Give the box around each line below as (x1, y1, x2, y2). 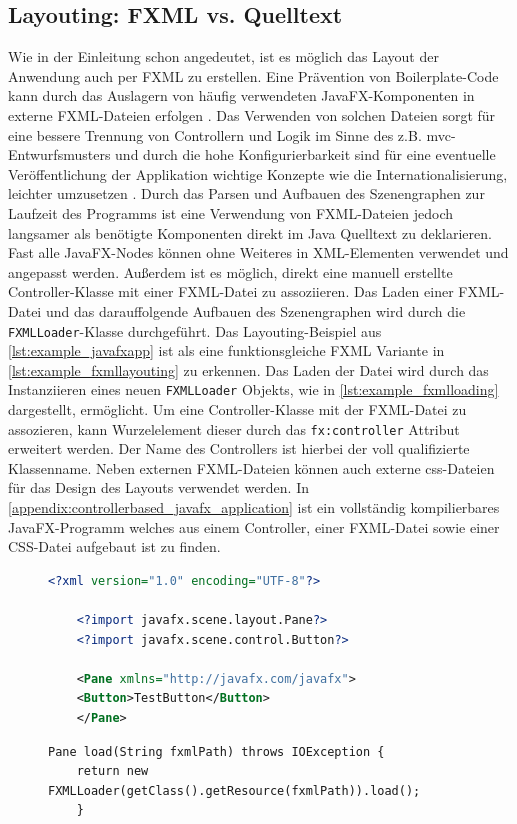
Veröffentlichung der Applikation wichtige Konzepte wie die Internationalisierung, (8, 163, 508, 184)
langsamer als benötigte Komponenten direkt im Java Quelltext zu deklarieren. (8, 222, 492, 243)
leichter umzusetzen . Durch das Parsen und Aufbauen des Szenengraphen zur (8, 183, 485, 204)
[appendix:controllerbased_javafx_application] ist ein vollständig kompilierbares (8, 497, 500, 518)
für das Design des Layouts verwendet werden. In (8, 477, 310, 498)
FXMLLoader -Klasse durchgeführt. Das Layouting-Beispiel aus (8, 320, 382, 341)
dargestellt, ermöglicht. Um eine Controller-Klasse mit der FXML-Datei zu (8, 399, 467, 420)
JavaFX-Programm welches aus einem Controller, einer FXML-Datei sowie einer (8, 516, 500, 537)
